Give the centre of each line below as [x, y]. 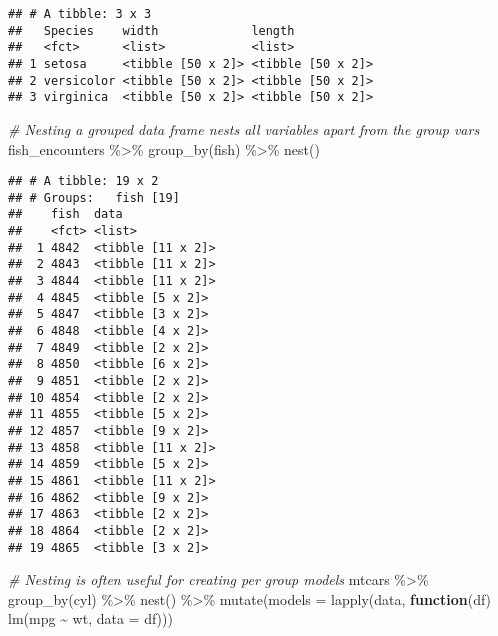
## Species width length [151, 30]
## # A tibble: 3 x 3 [80, 14]
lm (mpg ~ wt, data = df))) [90, 618]
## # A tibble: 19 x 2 [83, 181]
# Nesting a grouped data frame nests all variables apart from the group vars [244, 128]
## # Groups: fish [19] [94, 197]
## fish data [65, 214]
